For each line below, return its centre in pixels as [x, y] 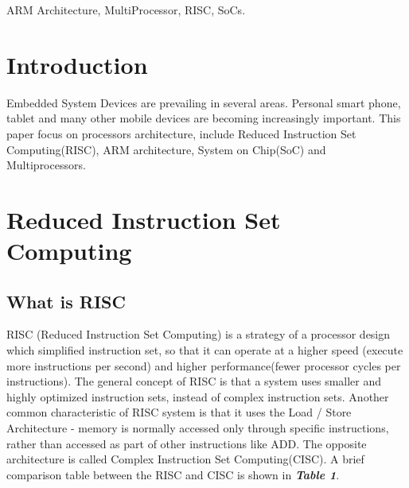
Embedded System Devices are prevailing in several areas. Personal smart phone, [204, 102]
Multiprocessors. [46, 165]
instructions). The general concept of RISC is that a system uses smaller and [194, 381]
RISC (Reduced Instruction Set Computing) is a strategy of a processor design [199, 334]
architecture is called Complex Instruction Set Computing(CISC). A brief [185, 459]
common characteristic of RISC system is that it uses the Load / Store [179, 412]
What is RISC [66, 301]
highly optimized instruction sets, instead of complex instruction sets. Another [198, 396]
